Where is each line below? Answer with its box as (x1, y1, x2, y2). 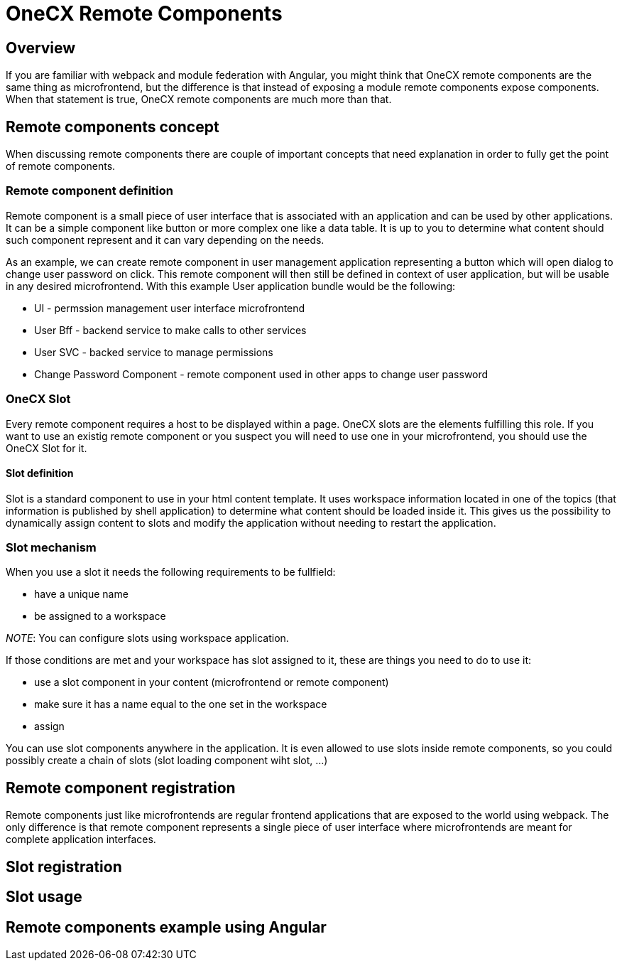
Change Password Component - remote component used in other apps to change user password (34, 367, 489, 380)
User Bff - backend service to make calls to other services (34, 323, 307, 336)
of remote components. (6, 160, 116, 173)
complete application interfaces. (6, 833, 156, 846)
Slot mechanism (6, 540, 97, 555)
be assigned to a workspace (34, 610, 166, 623)
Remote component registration (6, 778, 236, 797)
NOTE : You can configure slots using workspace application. (6, 632, 289, 645)
